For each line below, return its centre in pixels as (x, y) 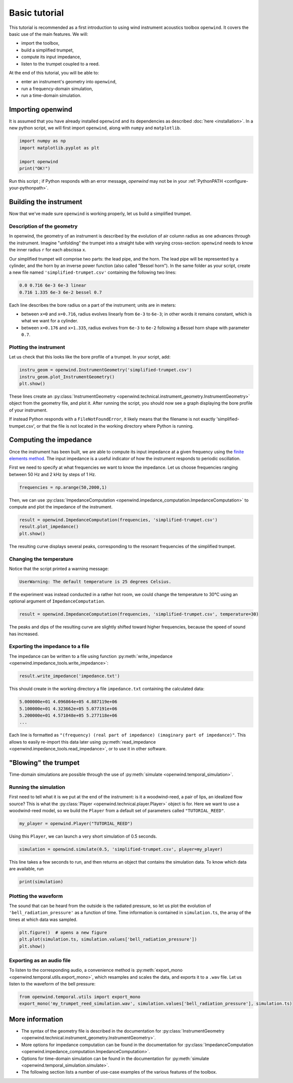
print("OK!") (35, 168)
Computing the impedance (51, 440)
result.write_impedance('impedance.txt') (70, 676)
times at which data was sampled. (43, 919)
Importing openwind (41, 109)
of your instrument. (28, 410)
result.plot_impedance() (49, 527)
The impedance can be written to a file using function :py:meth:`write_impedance (91, 656)
